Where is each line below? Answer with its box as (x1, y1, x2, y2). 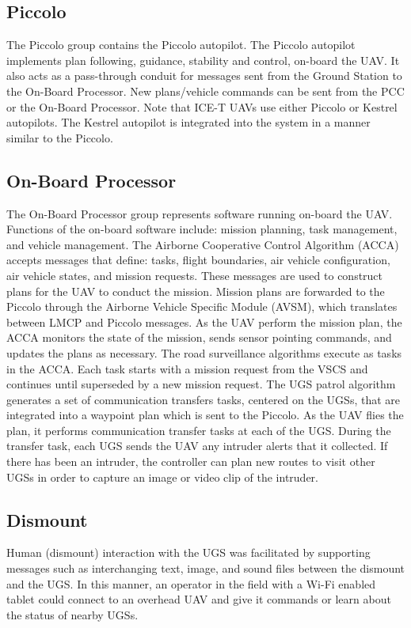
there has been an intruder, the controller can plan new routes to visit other (6, 453, 375, 470)
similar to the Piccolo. (6, 129, 113, 146)
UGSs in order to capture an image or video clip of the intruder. (6, 468, 318, 485)
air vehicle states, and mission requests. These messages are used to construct (6, 267, 383, 283)
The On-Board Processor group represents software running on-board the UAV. (6, 205, 393, 221)
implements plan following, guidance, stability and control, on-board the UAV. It (6, 51, 400, 68)
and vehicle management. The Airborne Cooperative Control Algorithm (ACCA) (6, 236, 399, 252)
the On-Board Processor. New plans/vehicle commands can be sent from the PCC (6, 82, 405, 99)
